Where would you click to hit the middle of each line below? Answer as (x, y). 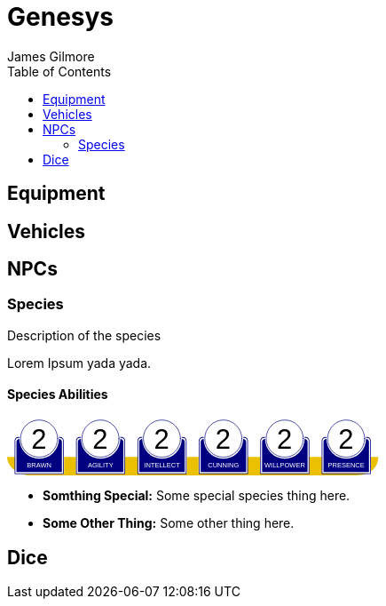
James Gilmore (51, 56)
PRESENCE (346, 466)
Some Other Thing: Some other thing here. (169, 523)
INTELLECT (162, 466)
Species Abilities (58, 395)
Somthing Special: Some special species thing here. (197, 496)
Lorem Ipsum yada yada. (79, 363)
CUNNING (224, 466)
